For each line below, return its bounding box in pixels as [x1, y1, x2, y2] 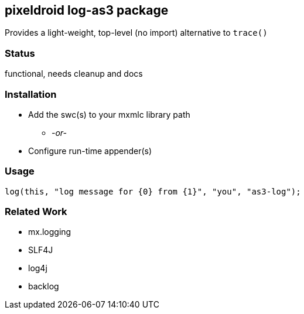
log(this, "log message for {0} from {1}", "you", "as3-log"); [5, 186, 301, 196]
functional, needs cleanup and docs [5, 69, 143, 79]
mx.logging [28, 227, 71, 237]
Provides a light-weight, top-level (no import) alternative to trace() [5, 28, 268, 38]
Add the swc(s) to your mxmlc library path [28, 109, 190, 120]
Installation [5, 88, 57, 100]
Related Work [5, 206, 67, 218]
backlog [28, 281, 59, 292]
